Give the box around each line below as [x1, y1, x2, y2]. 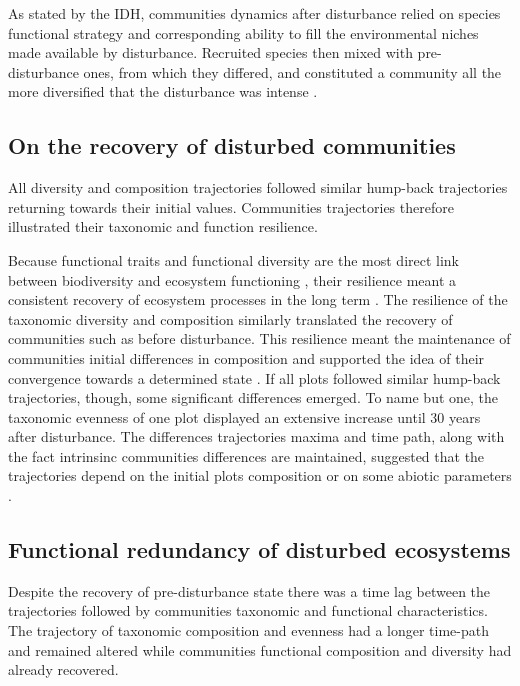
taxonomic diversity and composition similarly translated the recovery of [8, 308, 453, 329]
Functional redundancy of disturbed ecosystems [8, 534, 511, 565]
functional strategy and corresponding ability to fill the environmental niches [8, 22, 479, 43]
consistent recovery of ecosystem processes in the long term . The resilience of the [8, 289, 508, 310]
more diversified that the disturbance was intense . [8, 81, 318, 102]
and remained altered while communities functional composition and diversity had [8, 639, 512, 660]
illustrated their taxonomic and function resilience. [8, 216, 318, 237]
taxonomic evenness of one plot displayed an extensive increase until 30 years [8, 406, 481, 427]
